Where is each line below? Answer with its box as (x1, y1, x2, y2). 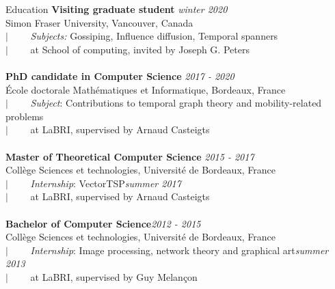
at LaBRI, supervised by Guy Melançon (30, 269, 198, 284)
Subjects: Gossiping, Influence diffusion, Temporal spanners (30, 29, 278, 43)
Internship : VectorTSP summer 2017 (30, 176, 181, 190)
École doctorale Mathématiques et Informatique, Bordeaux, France (5, 82, 286, 96)
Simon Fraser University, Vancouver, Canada (5, 15, 193, 29)
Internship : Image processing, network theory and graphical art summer (30, 243, 329, 257)
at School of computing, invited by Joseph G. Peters (30, 42, 250, 56)
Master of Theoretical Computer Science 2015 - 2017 (5, 149, 254, 163)
